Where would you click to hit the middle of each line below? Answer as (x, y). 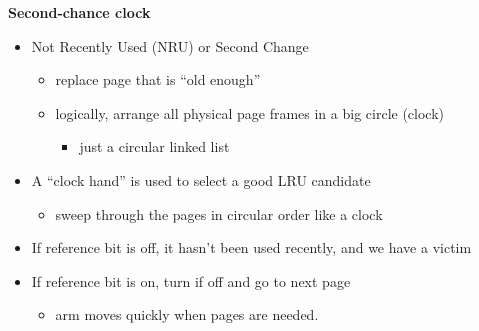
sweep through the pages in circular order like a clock (219, 213)
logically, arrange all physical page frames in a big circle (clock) (250, 112)
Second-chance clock (79, 12)
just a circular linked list (154, 146)
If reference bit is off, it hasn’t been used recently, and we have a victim (251, 247)
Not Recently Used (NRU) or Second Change (170, 45)
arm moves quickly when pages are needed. (187, 314)
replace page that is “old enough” (158, 79)
